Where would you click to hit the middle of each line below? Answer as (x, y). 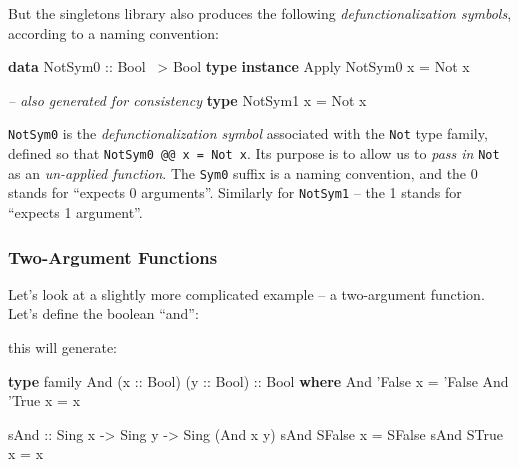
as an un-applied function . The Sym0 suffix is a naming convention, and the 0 (243, 172)
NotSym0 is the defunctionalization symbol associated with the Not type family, (248, 133)
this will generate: (63, 347)
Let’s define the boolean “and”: (103, 313)
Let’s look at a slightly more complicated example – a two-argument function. (246, 293)
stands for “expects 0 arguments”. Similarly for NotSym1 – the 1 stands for (235, 192)
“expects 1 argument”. (75, 212)
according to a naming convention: (113, 32)
